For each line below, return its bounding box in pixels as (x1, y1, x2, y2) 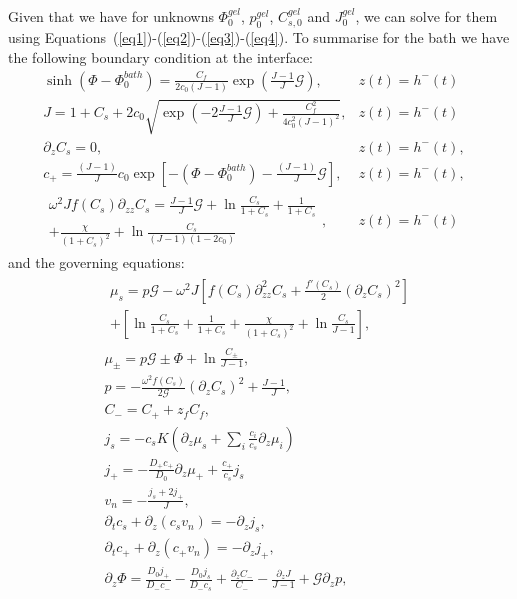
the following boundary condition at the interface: (8, 47, 314, 68)
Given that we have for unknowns (8, 6, 214, 26)
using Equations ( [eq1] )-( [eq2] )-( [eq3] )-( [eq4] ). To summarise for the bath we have (8, 27, 510, 48)
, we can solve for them (355, 6, 498, 26)
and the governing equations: (8, 252, 185, 273)
